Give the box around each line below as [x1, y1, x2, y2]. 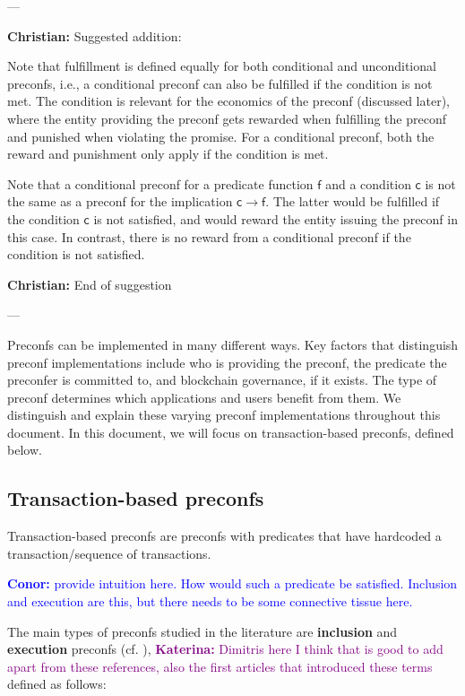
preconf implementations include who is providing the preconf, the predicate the [7, 352, 447, 371]
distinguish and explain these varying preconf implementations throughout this [7, 405, 441, 424]
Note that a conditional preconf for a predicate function [7, 174, 314, 193]
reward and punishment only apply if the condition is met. [7, 144, 329, 163]
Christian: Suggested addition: [7, 26, 182, 45]
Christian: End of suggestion [7, 274, 172, 293]
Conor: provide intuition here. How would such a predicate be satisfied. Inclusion [7, 574, 458, 593]
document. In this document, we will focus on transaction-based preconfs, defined [7, 422, 454, 441]
